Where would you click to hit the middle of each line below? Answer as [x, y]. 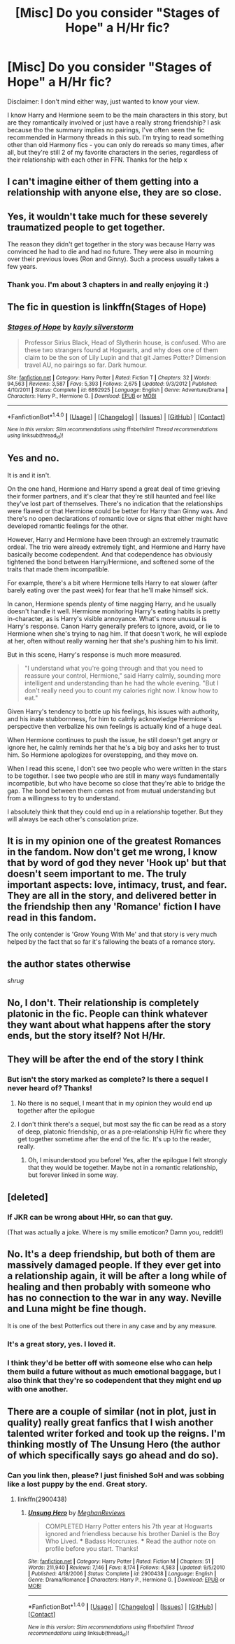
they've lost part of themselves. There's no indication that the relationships [115, 503]
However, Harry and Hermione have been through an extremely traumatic [113, 539]
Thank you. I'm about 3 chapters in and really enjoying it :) [108, 285]
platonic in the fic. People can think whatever [108, 1013]
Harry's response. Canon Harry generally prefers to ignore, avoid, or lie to [114, 626]
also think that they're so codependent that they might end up [115, 1380]
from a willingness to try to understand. [64, 798]
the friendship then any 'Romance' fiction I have [114, 906]
